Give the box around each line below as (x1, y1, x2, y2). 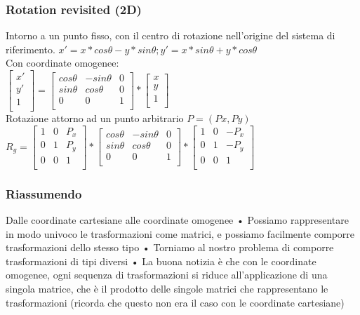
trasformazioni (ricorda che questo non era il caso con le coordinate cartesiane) (6, 295, 345, 309)
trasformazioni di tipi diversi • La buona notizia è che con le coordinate (6, 253, 316, 268)
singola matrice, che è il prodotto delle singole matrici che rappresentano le (6, 281, 328, 295)
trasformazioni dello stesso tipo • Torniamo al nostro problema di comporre (6, 240, 334, 255)
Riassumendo (6, 185, 82, 202)
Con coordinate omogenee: (6, 55, 119, 70)
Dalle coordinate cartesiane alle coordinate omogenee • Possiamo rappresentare (6, 212, 349, 227)
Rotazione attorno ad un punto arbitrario (6, 111, 184, 126)
